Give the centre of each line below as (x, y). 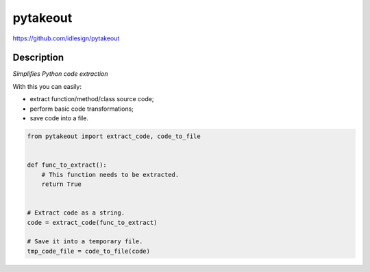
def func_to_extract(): (67, 165)
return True (62, 184)
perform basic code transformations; (82, 109)
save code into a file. (59, 118)
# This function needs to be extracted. (110, 175)
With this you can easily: (47, 86)
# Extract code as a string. (76, 213)
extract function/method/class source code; (92, 99)
